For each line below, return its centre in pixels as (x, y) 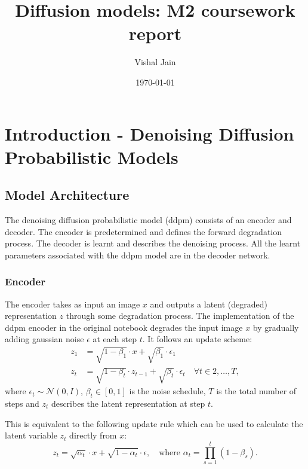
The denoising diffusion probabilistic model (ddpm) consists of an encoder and (148, 220)
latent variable (31, 435)
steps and (22, 403)
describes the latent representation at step (128, 403)
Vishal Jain (155, 62)
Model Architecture (67, 195)
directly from (93, 435)
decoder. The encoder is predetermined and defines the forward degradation (144, 231)
